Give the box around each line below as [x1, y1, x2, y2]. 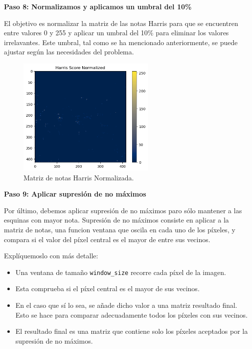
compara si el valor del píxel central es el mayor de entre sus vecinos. [4, 234, 210, 244]
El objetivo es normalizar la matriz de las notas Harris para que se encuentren [4, 18, 238, 28]
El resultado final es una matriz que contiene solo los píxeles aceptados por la [15, 326, 248, 336]
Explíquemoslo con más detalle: [4, 250, 98, 261]
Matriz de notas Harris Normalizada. [23, 172, 134, 182]
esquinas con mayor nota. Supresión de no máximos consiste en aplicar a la [4, 215, 229, 225]
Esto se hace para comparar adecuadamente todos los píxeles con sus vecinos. [15, 309, 248, 320]
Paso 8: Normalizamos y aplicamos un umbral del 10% [4, 1, 192, 11]
